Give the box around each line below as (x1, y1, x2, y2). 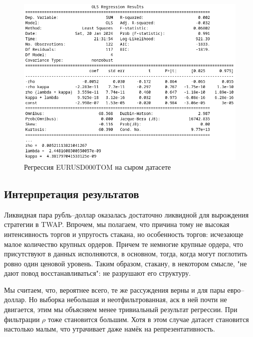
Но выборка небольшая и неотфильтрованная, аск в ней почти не (28, 294, 227, 305)
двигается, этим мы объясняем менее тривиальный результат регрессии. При (4, 304, 238, 315)
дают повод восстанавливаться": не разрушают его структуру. (4, 268, 191, 278)
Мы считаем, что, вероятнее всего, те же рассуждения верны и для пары (4, 284, 225, 295)
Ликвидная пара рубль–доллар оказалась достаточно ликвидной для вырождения (4, 209, 249, 220)
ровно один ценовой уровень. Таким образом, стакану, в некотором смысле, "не (4, 258, 247, 268)
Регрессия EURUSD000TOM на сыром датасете (24, 161, 171, 172)
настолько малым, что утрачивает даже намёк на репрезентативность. (4, 324, 215, 334)
